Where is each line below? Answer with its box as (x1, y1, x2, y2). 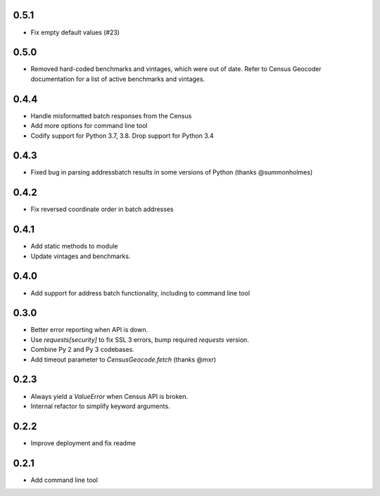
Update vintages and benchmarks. (30, 252, 131, 260)
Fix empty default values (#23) (30, 28, 120, 37)
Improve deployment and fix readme (30, 438, 137, 447)
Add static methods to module (30, 242, 118, 250)
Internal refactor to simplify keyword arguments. (30, 402, 170, 410)
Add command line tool (30, 476, 99, 484)
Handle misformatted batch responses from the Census (30, 111, 192, 120)
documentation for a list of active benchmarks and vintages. (30, 75, 205, 83)
